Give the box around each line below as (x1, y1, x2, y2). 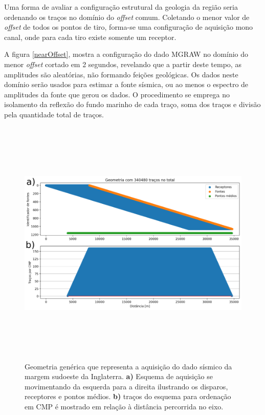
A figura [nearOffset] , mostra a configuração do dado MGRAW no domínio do (4, 49, 249, 59)
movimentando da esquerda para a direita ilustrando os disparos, (25, 381, 228, 391)
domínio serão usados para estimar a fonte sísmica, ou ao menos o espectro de (4, 79, 249, 90)
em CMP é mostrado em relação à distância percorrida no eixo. (25, 401, 224, 412)
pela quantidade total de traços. (4, 109, 104, 119)
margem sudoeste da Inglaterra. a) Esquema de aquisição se (25, 371, 213, 382)
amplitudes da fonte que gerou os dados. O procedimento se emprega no (4, 89, 230, 99)
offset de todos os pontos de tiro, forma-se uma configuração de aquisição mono (4, 22, 253, 32)
